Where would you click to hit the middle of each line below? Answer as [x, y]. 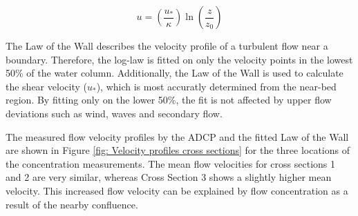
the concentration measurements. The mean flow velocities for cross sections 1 [170, 163]
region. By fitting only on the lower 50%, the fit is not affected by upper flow [169, 100]
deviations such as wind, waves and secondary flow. [114, 113]
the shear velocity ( [46, 86]
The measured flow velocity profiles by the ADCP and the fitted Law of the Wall [177, 136]
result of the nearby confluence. [72, 204]
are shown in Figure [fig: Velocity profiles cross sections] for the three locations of [178, 150]
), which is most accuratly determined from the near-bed [216, 86]
